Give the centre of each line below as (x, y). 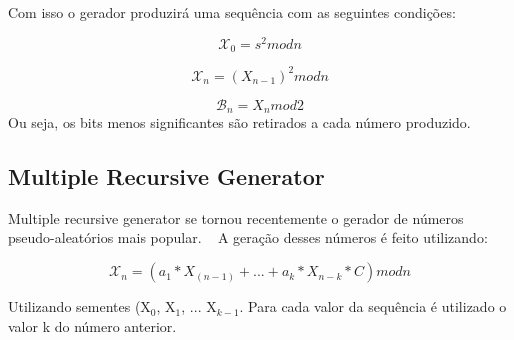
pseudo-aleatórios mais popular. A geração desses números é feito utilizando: (248, 237)
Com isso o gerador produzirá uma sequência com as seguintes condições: (232, 12)
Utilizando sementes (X (79, 306)
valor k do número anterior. (92, 325)
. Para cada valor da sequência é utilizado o (373, 306)
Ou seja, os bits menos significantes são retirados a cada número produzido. (239, 122)
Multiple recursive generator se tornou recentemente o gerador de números (236, 217)
